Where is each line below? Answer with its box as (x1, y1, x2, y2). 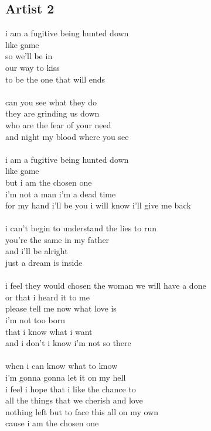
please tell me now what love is (5, 302, 117, 314)
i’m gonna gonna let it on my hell (5, 371, 126, 384)
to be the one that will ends (5, 73, 105, 85)
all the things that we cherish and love (5, 394, 143, 406)
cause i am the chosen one (5, 417, 99, 429)
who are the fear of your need (5, 118, 111, 131)
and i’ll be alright (5, 245, 68, 257)
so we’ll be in (5, 50, 53, 62)
